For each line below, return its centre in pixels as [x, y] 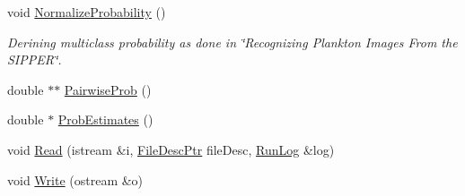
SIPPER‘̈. [35, 60]
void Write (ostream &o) [75, 179]
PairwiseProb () [108, 89]
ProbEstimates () [105, 119]
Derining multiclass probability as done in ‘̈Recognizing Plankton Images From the [232, 42]
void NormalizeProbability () [87, 12]
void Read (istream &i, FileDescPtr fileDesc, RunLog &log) [171, 149]
